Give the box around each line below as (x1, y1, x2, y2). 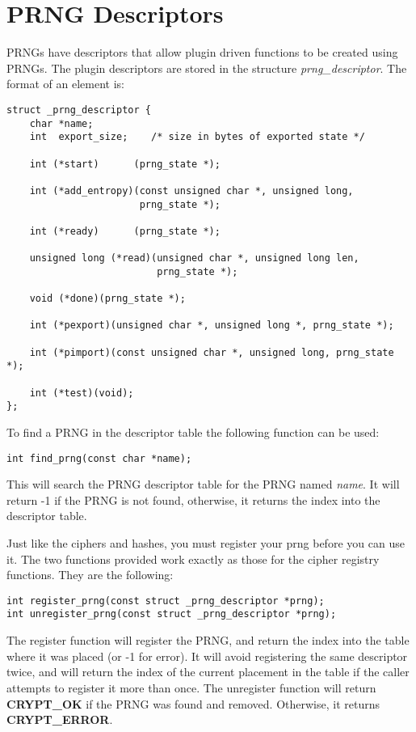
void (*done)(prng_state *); (29, 293, 186, 305)
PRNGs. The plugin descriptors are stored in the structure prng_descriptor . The (6, 59, 407, 76)
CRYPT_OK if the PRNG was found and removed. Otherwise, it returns (6, 695, 380, 712)
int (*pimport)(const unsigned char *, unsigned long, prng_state (29, 346, 394, 358)
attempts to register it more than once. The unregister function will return (6, 679, 376, 696)
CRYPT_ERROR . (6, 711, 113, 728)
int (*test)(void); (29, 387, 134, 399)
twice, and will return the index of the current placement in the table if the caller (6, 663, 410, 680)
